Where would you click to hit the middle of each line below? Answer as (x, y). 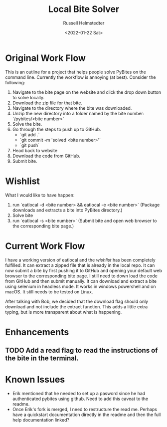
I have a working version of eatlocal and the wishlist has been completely (80, 260)
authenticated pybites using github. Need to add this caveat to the (80, 399)
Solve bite (23, 215)
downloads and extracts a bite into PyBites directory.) (67, 210)
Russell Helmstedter (84, 23)
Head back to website (35, 150)
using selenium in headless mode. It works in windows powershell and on (81, 286)
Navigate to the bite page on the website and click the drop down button (87, 92)
